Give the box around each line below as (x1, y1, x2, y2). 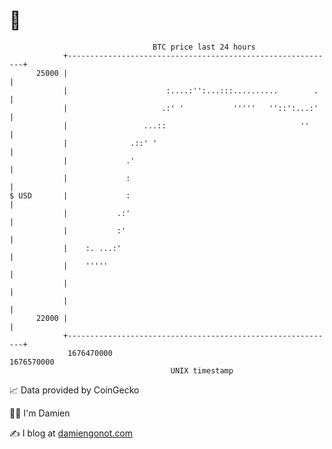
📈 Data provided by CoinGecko (9, 384, 140, 396)
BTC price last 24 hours (152, 42, 256, 52)
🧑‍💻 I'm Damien (9, 407, 71, 419)
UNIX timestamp (170, 365, 234, 376)
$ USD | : (9, 190, 131, 201)
